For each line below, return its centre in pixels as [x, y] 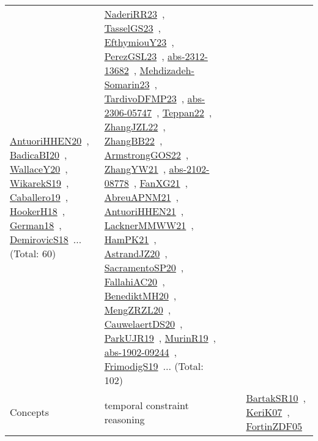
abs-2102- [189, 169]
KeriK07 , [268, 412]
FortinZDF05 [274, 426]
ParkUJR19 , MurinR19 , [160, 338]
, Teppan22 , [184, 112]
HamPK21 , [130, 239]
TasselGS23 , [132, 28]
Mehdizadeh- [167, 70]
